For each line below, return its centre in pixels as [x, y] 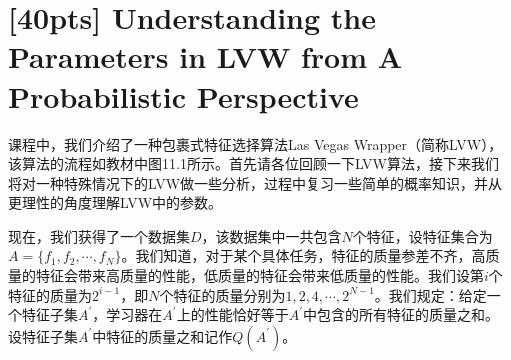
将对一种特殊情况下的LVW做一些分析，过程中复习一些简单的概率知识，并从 [255, 182]
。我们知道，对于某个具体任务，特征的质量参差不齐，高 [303, 255]
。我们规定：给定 [430, 294]
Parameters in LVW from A [205, 56]
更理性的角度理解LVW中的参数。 [115, 202]
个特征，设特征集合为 [422, 235]
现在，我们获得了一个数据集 [99, 235]
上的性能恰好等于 [232, 314]
